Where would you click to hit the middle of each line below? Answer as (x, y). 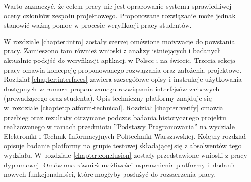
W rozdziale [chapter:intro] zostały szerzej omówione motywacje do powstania (119, 41)
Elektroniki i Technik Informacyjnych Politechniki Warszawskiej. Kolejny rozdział (125, 136)
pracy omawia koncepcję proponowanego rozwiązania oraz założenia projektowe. (123, 69)
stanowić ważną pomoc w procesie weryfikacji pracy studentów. (98, 25)
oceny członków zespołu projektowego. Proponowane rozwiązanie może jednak (120, 15)
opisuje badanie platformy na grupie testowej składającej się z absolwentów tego (123, 145)
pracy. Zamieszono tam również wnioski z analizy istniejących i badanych (112, 51)
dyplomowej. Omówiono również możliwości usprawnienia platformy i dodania (120, 164)
